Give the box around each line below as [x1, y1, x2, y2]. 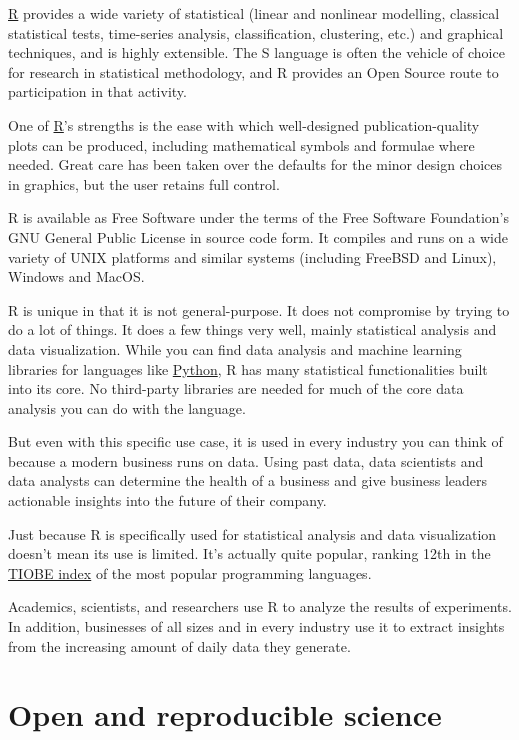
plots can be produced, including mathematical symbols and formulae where [8, 134, 475, 155]
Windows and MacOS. [8, 266, 145, 287]
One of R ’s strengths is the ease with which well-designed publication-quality [8, 114, 480, 135]
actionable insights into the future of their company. [8, 490, 327, 511]
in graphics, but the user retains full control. [8, 173, 280, 194]
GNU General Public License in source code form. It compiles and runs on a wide [8, 226, 508, 247]
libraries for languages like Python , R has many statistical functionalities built [8, 358, 488, 379]
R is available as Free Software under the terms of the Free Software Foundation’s [8, 207, 510, 228]
